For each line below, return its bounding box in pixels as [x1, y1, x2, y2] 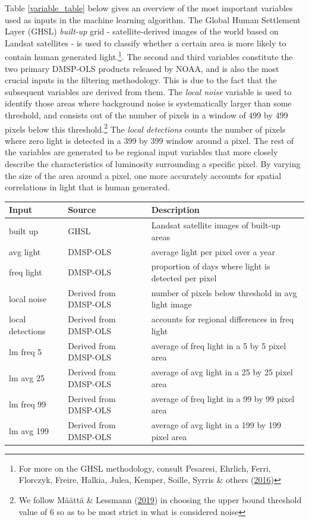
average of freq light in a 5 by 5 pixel [151, 339, 286, 351]
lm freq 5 [9, 345, 42, 357]
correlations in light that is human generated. [5, 181, 170, 193]
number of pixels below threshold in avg [151, 286, 297, 299]
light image [151, 298, 192, 310]
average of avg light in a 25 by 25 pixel [151, 366, 293, 378]
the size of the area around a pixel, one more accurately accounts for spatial [5, 169, 282, 181]
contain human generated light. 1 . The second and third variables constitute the [5, 49, 293, 63]
